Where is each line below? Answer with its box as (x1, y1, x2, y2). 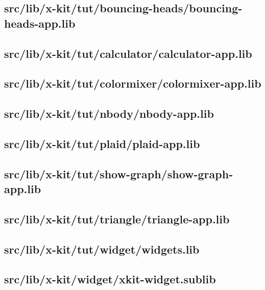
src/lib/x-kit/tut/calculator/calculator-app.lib (4, 45, 252, 61)
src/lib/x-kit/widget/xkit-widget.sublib (4, 271, 216, 287)
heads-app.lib (4, 15, 76, 31)
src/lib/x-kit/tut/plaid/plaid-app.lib (4, 135, 200, 151)
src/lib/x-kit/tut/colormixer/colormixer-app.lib (4, 75, 261, 91)
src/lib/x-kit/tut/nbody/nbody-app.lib (4, 106, 214, 121)
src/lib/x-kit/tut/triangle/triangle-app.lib (4, 211, 230, 226)
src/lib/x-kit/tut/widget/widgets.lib (4, 241, 200, 257)
